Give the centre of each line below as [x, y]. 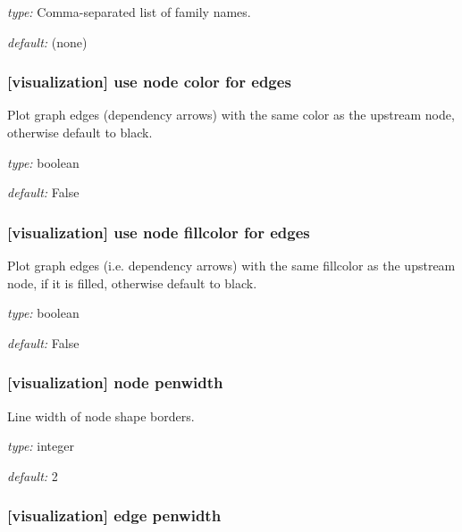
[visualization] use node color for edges [149, 82]
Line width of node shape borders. [101, 416]
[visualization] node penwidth [115, 382]
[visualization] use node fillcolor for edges [159, 232]
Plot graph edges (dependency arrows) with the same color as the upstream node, [231, 115]
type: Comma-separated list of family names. [129, 12]
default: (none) [47, 42]
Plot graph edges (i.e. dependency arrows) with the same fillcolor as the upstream [231, 265]
